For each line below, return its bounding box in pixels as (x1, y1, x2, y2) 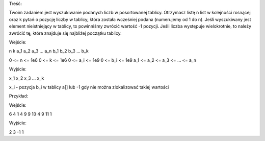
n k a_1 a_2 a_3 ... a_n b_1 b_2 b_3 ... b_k (9, 48, 89, 54)
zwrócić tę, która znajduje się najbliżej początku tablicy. (9, 30, 122, 36)
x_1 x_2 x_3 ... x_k (9, 75, 44, 81)
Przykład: (9, 93, 28, 99)
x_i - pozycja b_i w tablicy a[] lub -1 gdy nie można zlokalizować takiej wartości (9, 84, 169, 90)
